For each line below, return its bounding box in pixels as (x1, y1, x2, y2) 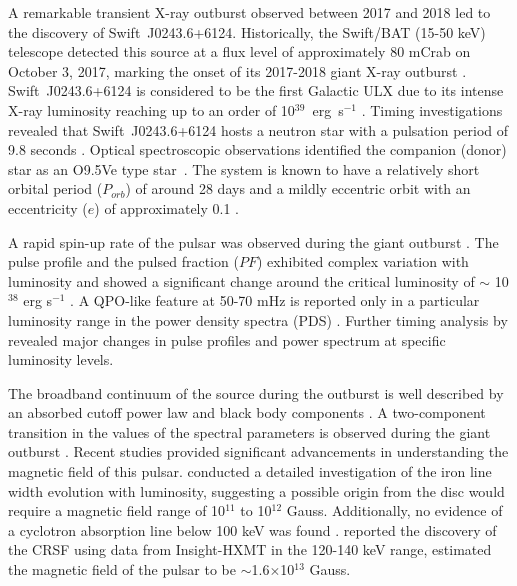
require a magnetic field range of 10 (8, 500, 226, 521)
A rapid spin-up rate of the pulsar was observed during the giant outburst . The (8, 231, 499, 252)
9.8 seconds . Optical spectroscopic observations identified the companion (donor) (8, 139, 507, 160)
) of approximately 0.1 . (94, 197, 240, 218)
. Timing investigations (361, 99, 503, 120)
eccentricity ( (8, 197, 88, 218)
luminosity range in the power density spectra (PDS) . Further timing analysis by (8, 309, 508, 330)
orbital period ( (8, 178, 103, 199)
